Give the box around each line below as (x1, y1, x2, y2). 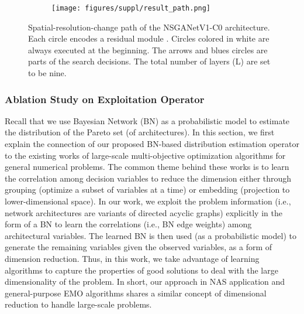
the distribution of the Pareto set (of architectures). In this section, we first (5, 126, 275, 138)
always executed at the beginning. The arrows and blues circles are (28, 43, 268, 56)
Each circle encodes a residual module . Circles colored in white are (28, 32, 270, 45)
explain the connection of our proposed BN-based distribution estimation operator (5, 138, 299, 150)
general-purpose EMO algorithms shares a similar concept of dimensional (5, 286, 267, 299)
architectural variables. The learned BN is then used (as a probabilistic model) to (5, 229, 296, 241)
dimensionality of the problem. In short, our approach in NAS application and (5, 275, 285, 288)
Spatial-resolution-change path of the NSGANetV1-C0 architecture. (28, 21, 270, 33)
